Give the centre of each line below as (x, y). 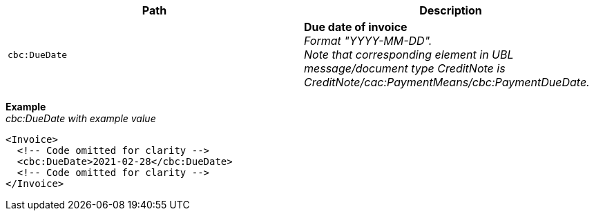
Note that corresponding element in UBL (409, 55)
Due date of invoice (356, 27)
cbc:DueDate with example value (81, 118)
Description (451, 10)
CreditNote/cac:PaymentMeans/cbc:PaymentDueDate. (447, 82)
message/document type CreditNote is (405, 68)
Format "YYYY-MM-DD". (368, 41)
